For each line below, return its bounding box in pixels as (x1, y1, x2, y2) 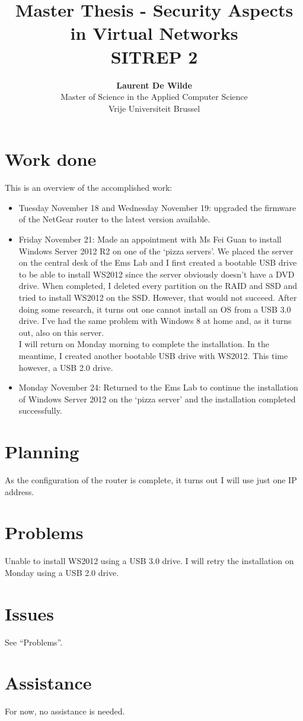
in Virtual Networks (70, 21, 238, 45)
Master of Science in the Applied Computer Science (60, 90, 248, 103)
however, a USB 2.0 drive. (18, 361, 113, 373)
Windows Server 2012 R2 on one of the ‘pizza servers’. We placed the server (18, 244, 294, 257)
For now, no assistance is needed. (5, 705, 125, 717)
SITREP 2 (110, 44, 198, 68)
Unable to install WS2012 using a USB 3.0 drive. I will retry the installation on (5, 555, 294, 567)
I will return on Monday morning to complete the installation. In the (18, 338, 269, 350)
